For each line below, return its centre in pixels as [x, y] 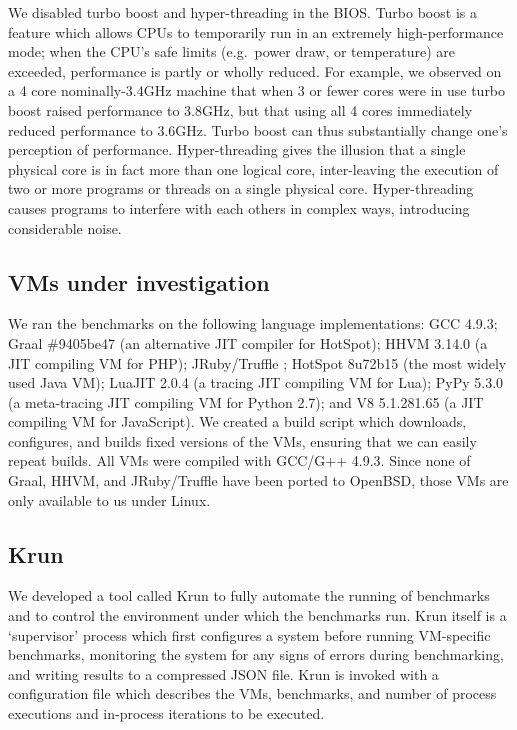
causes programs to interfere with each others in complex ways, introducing [239, 207]
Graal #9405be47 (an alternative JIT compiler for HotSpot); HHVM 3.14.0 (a [248, 342]
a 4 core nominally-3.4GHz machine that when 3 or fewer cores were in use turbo [257, 90]
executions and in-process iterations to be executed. [166, 713]
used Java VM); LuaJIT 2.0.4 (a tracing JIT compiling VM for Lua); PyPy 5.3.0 [256, 382]
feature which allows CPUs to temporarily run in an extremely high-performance [256, 31]
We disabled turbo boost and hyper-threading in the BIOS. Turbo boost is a [242, 12]
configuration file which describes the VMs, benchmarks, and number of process [252, 693]
